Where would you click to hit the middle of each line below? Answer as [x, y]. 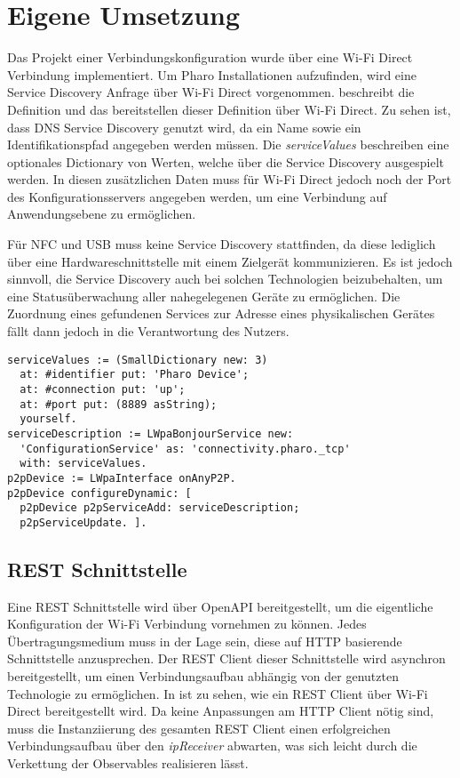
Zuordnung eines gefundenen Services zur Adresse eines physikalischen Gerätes [221, 313]
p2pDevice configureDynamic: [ [99, 493]
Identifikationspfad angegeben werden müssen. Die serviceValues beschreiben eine [228, 144]
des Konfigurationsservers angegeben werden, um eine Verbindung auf [197, 196]
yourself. [48, 419]
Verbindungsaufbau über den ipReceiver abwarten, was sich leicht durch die [212, 746]
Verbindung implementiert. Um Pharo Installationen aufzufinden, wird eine [212, 74]
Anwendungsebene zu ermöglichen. [102, 214]
